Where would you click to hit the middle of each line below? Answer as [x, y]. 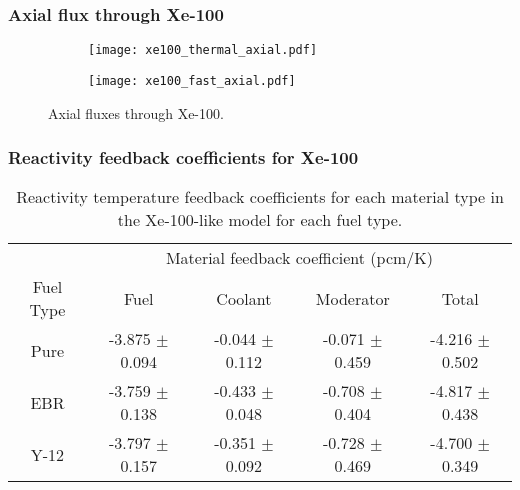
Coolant [244, 298]
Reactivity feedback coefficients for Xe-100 [183, 157]
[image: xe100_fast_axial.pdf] [192, 80]
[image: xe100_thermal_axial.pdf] [203, 50]
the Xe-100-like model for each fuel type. [260, 220]
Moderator [352, 298]
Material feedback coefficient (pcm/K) [299, 258]
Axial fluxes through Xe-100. [136, 112]
